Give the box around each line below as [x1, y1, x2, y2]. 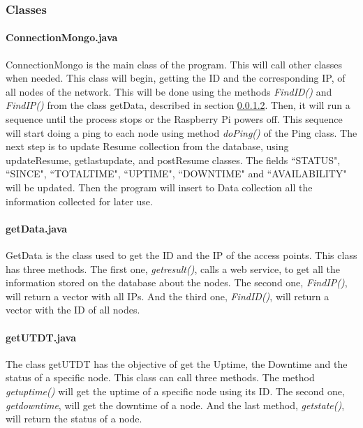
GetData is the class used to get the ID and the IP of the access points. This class [6, 247, 357, 262]
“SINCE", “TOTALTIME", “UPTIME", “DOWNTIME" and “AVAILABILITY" [6, 166, 347, 181]
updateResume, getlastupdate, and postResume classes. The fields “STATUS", [6, 152, 341, 167]
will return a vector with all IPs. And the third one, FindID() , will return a [6, 288, 329, 303]
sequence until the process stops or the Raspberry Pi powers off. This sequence [6, 112, 343, 126]
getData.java [6, 221, 68, 235]
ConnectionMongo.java [6, 30, 118, 45]
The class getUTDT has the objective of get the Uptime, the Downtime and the [6, 356, 348, 371]
